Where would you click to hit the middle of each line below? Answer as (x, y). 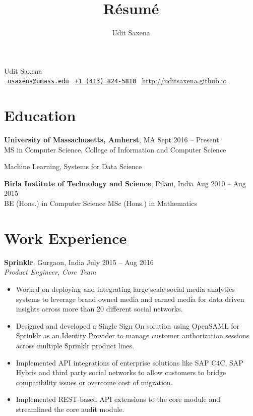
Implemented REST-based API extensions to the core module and (118, 399)
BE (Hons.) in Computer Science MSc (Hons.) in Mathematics (101, 203)
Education (40, 115)
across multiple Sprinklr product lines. (75, 345)
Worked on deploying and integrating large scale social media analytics (125, 289)
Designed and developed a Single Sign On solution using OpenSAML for (128, 325)
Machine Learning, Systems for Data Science (73, 166)
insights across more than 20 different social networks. (99, 309)
